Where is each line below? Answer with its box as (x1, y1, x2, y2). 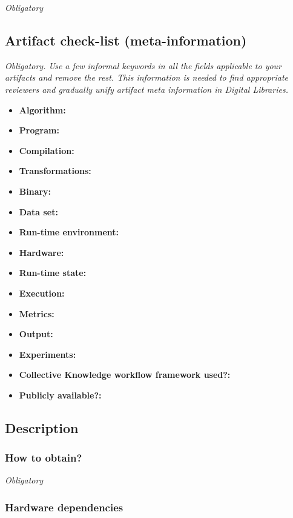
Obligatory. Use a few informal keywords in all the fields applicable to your (5, 59, 282, 72)
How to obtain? (5, 450, 82, 465)
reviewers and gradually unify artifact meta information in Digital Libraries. (5, 82, 288, 95)
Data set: (19, 205, 58, 218)
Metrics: (19, 307, 54, 320)
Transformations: (19, 164, 91, 177)
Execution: (19, 286, 65, 299)
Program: (19, 124, 59, 136)
